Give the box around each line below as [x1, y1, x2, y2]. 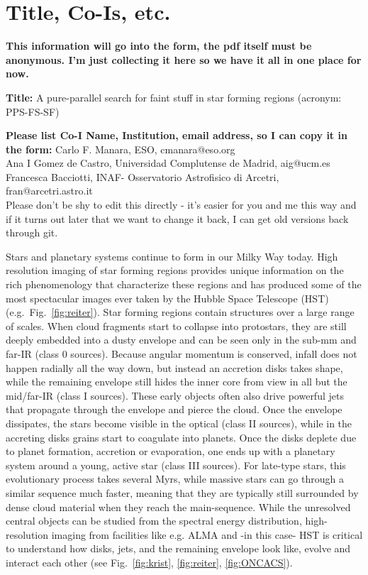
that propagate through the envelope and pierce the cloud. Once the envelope [6, 402, 342, 417]
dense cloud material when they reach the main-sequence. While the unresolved [6, 499, 351, 514]
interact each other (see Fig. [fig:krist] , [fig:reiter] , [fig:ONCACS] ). [6, 554, 293, 569]
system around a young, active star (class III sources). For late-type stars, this [6, 457, 346, 472]
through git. [6, 225, 58, 240]
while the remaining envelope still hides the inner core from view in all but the [6, 374, 347, 389]
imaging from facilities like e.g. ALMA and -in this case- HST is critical [51, 527, 363, 542]
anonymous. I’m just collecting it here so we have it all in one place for [6, 52, 362, 67]
